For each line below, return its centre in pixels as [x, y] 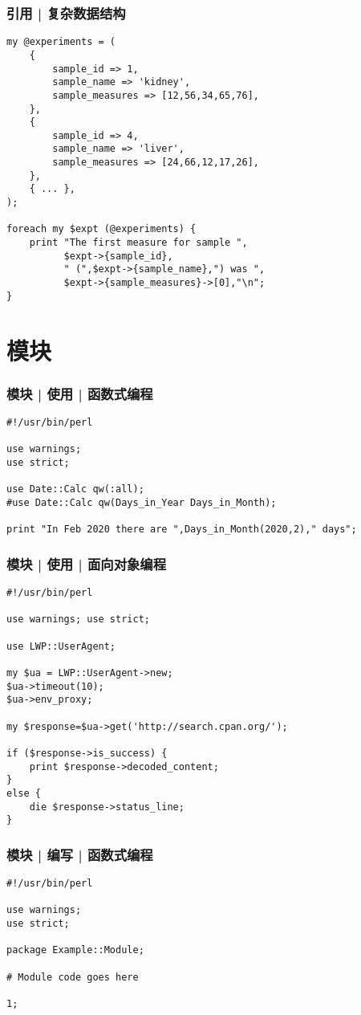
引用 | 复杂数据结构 [66, 12]
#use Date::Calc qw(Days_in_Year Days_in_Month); [142, 502]
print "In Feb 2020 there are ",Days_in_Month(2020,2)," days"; [182, 530]
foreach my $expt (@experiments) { [101, 229]
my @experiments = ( [61, 42]
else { [24, 793]
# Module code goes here [73, 977]
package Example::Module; [75, 950]
